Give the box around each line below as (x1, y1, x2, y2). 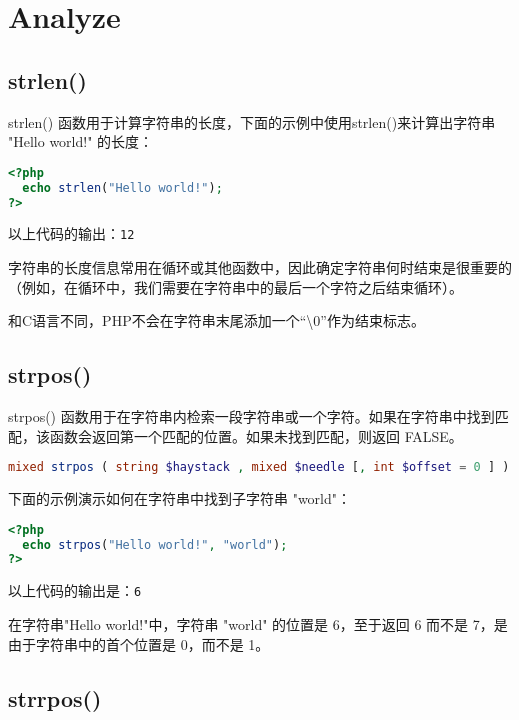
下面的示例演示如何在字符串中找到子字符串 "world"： (8, 488, 352, 509)
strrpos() (8, 682, 102, 713)
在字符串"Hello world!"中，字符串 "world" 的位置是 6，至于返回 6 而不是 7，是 (8, 613, 508, 634)
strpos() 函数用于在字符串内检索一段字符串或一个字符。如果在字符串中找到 (8, 406, 495, 427)
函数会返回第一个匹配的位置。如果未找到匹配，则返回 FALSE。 (49, 425, 463, 446)
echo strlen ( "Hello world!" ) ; (22, 180, 223, 195)
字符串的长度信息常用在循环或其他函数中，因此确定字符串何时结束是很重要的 (8, 257, 512, 278)
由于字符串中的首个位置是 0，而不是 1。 (8, 633, 270, 654)
